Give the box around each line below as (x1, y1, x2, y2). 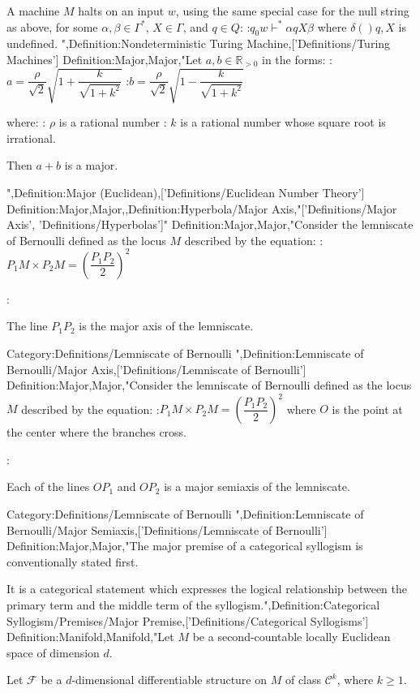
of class (285, 671, 322, 688)
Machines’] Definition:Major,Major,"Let (6, 50, 203, 67)
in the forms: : (262, 50, 332, 67)
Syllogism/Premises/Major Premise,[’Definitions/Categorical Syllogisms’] (6, 612, 369, 629)
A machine (6, 2, 60, 19)
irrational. (6, 129, 56, 146)
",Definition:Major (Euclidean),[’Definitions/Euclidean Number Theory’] (6, 183, 365, 200)
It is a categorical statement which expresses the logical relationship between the (6, 580, 408, 597)
